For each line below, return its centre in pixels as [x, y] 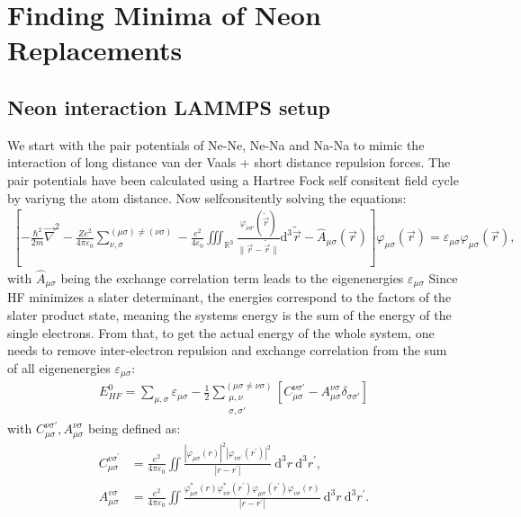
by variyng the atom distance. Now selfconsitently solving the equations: [207, 197]
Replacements [95, 50]
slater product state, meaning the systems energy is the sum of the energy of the [229, 315]
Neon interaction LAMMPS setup [169, 107]
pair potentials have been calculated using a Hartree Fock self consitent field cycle [233, 179]
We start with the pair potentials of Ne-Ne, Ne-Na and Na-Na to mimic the [216, 144]
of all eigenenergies [59, 367]
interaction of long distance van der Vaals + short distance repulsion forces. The [229, 162]
